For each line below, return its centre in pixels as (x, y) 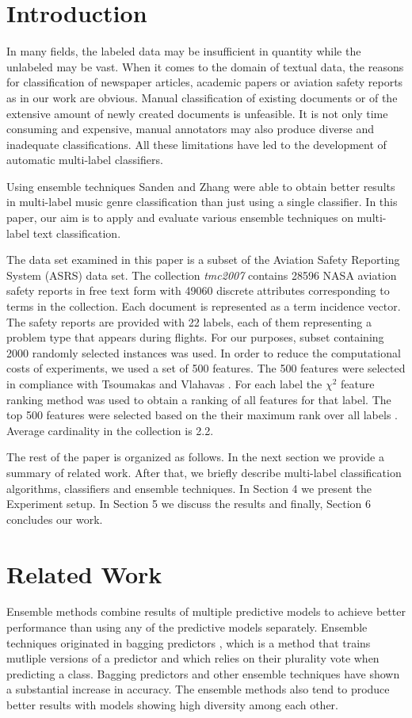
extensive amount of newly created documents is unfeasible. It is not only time (197, 113)
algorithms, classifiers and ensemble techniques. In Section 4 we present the (189, 488)
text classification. (77, 233)
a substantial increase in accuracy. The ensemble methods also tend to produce (198, 689)
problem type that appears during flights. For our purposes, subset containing (195, 337)
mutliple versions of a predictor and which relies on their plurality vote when (193, 658)
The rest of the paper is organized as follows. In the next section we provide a (195, 457)
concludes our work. (55, 519)
